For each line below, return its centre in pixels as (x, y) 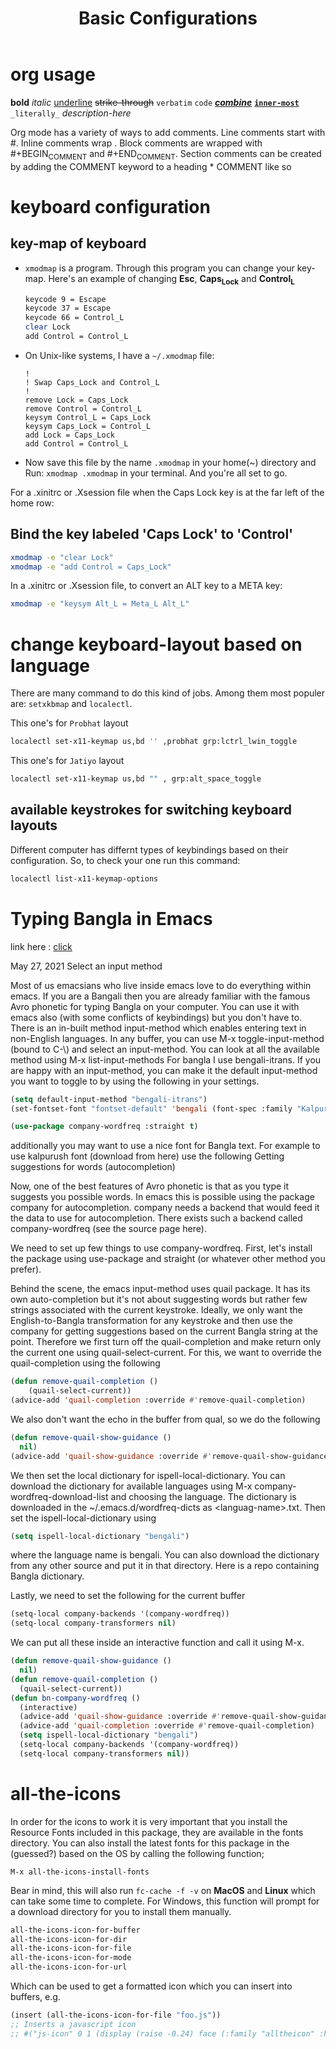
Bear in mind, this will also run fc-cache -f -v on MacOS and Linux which (163, 1890)
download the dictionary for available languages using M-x (131, 1486)
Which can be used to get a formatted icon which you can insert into (151, 1986)
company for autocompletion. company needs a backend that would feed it (165, 1208)
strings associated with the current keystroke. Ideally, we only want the (156, 1310)
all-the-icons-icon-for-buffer (75, 1930)
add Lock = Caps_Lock (69, 435)
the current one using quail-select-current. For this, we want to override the (166, 1353)
